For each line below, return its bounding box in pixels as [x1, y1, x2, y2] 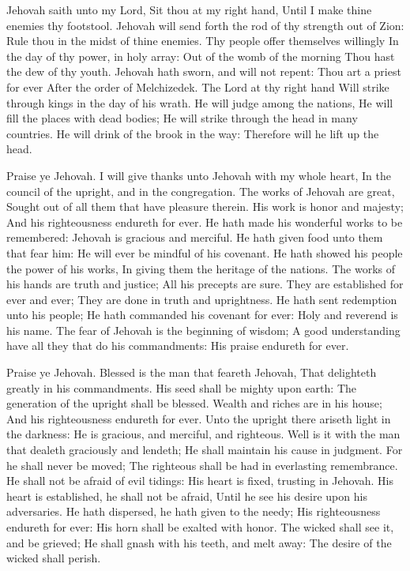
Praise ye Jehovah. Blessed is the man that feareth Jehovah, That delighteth [6, 364, 377, 381]
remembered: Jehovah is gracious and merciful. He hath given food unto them [6, 229, 383, 246]
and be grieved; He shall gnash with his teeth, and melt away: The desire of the [6, 534, 392, 550]
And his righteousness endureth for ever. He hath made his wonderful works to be [6, 213, 403, 230]
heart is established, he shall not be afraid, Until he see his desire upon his [6, 487, 367, 504]
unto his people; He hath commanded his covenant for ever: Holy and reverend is [6, 306, 398, 323]
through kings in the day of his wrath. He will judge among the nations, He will [6, 94, 393, 111]
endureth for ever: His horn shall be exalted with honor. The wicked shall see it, [6, 519, 394, 535]
